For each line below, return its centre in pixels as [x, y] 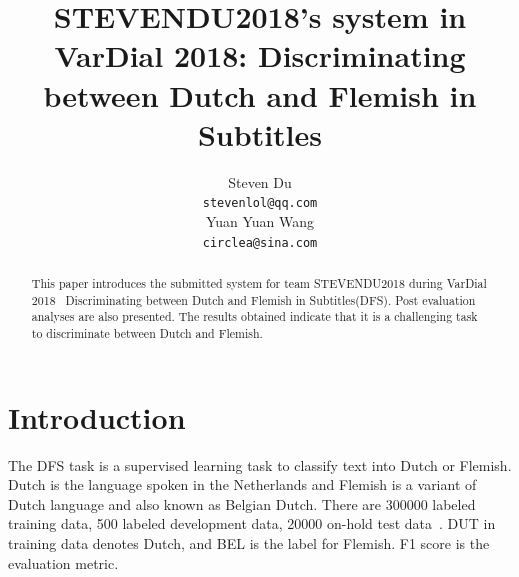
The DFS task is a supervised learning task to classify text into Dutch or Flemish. [260, 464]
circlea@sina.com [260, 242]
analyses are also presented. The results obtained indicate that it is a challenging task [254, 316]
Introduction [97, 416]
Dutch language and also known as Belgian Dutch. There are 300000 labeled [242, 503]
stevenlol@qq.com [260, 203]
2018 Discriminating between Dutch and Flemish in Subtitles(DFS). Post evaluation [253, 299]
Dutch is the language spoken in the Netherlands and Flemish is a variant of [242, 484]
